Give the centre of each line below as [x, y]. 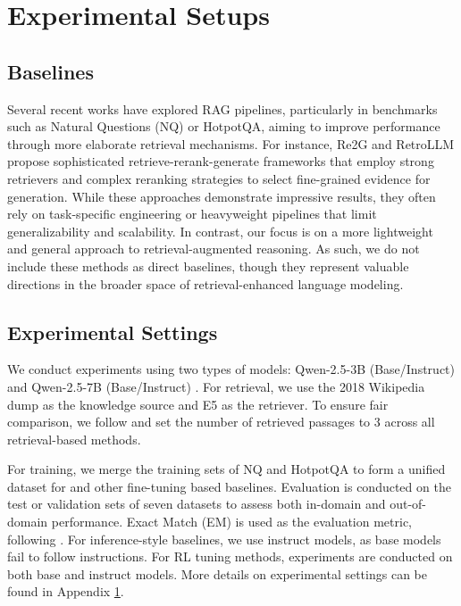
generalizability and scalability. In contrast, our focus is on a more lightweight [220, 231]
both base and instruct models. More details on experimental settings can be [217, 573]
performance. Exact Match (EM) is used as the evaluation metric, [232, 522]
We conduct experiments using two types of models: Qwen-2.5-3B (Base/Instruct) [231, 369]
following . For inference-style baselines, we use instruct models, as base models [224, 539]
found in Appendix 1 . [66, 591]
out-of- [408, 504]
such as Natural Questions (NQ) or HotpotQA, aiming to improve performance [224, 126]
